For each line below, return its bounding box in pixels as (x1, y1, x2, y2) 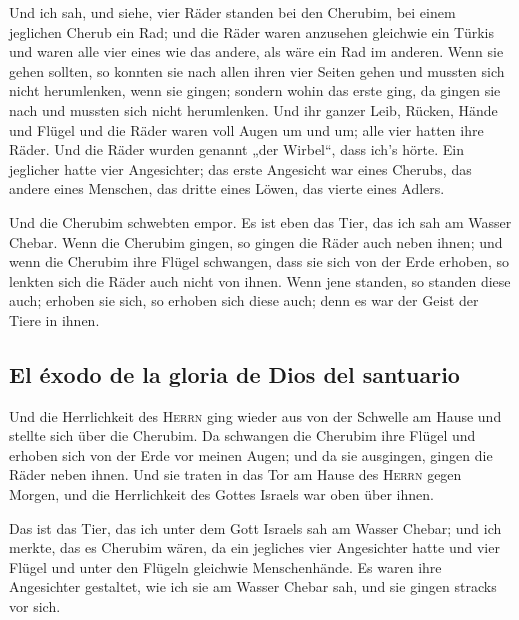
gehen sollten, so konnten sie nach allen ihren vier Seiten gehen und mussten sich (9, 60, 505, 81)
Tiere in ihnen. (9, 309, 100, 330)
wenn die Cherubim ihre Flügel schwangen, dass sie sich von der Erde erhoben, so (9, 251, 509, 272)
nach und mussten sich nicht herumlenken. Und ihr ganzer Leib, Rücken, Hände (9, 99, 498, 120)
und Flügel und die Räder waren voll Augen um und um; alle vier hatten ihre (9, 119, 484, 140)
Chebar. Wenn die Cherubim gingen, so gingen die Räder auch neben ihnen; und (9, 231, 503, 252)
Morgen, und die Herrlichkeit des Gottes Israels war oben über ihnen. (9, 484, 434, 505)
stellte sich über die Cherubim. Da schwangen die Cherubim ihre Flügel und (9, 425, 476, 446)
